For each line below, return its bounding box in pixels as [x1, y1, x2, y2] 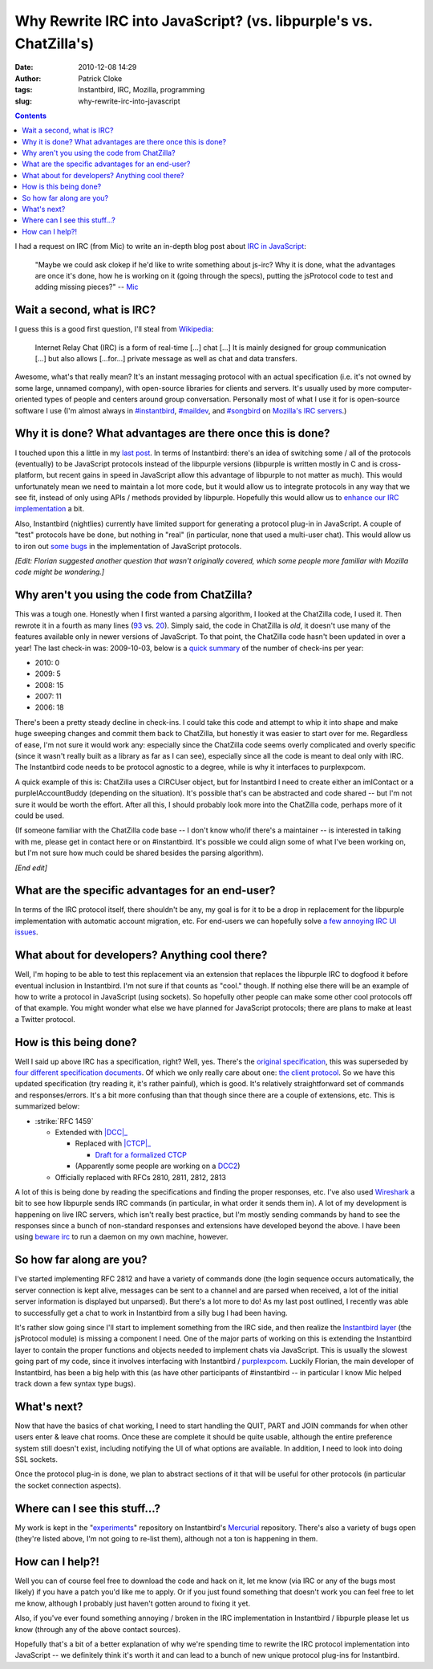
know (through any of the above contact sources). [14, 1624, 180, 1634]
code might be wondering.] [14, 567, 104, 577]
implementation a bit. [14, 504, 84, 514]
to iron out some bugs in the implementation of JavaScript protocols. [14, 541, 242, 551]
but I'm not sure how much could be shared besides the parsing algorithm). [14, 848, 264, 858]
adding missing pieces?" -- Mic [34, 282, 139, 292]
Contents [14, 111, 47, 120]
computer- [377, 383, 412, 393]
